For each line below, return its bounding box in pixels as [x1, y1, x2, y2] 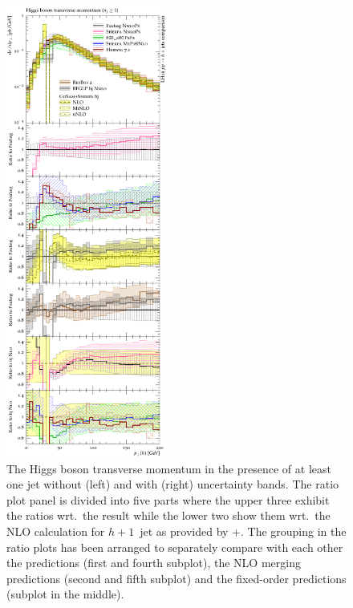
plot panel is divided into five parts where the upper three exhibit [6, 491, 330, 508]
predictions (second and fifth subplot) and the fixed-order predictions [6, 569, 347, 586]
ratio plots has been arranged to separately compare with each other [6, 538, 343, 555]
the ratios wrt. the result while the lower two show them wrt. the [6, 507, 331, 524]
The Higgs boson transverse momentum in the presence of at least [6, 460, 331, 476]
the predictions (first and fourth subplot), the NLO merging [6, 554, 301, 571]
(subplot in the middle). [6, 586, 124, 602]
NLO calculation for [6, 523, 105, 540]
